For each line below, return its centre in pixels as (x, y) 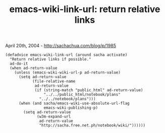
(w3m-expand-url (54, 117)
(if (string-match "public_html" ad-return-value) (89, 90)
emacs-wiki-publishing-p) (71, 108)
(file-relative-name (54, 82)
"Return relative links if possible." (51, 59)
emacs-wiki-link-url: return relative (85, 9)
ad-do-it (19, 64)
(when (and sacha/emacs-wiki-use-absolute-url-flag (74, 104)
